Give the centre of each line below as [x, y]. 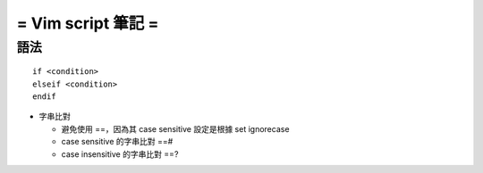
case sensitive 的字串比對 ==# [117, 142]
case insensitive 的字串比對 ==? [120, 154]
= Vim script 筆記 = [88, 23]
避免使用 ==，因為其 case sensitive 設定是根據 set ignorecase [175, 128]
